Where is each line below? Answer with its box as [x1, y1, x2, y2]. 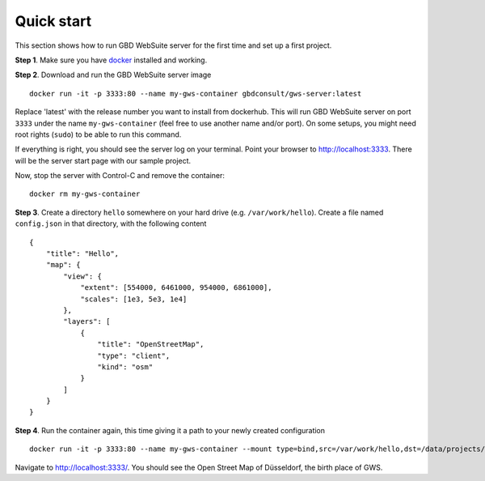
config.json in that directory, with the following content [15, 219, 207, 228]
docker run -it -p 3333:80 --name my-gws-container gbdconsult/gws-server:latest [29, 89, 362, 98]
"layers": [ [63, 317, 111, 326]
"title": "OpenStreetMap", [97, 340, 205, 349]
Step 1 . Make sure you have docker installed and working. [15, 55, 208, 65]
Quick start [15, 12, 92, 30]
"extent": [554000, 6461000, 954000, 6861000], [80, 283, 272, 292]
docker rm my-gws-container [29, 189, 141, 198]
